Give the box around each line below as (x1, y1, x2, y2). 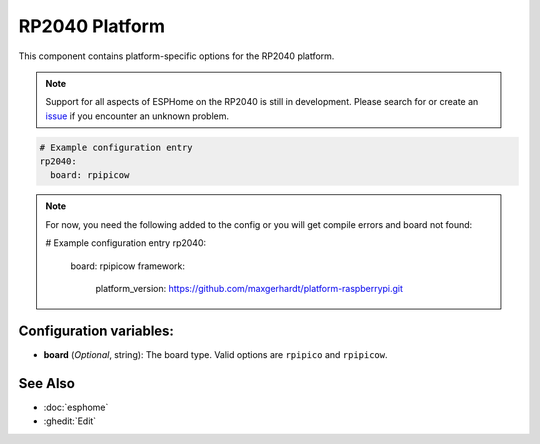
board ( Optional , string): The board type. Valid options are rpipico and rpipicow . (43, 348, 389, 360)
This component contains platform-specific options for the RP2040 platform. (18, 50, 335, 62)
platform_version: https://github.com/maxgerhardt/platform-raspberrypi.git (95, 283, 404, 295)
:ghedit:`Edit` (43, 415, 97, 427)
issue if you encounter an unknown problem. (45, 110, 230, 122)
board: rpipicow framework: (70, 260, 185, 272)
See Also (18, 375, 75, 392)
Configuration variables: (18, 322, 175, 339)
